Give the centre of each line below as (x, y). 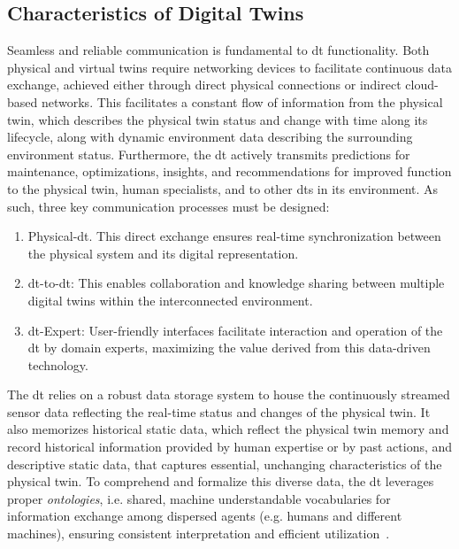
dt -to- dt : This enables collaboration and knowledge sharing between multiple (236, 283)
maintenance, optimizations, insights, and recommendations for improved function (229, 171)
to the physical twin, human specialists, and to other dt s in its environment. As (223, 188)
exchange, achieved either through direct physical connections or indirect (204, 85)
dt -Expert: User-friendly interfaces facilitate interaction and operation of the (235, 330)
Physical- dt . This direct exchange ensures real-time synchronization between (234, 236)
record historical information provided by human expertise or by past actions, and (230, 447)
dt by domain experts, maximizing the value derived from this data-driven (229, 348)
